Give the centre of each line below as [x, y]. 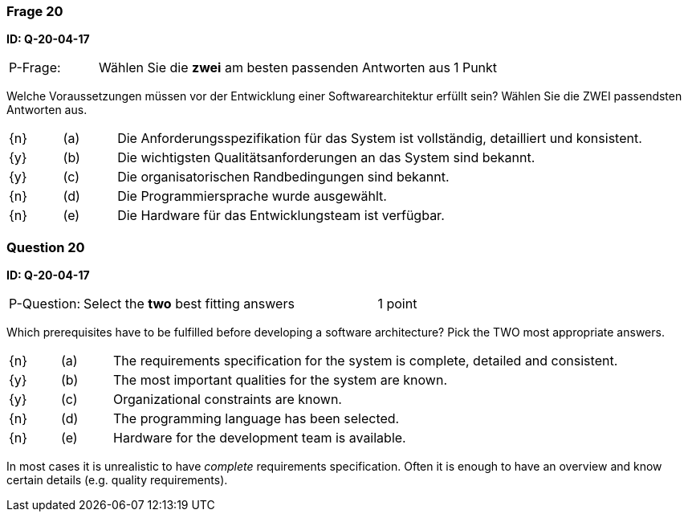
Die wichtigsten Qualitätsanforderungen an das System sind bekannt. [326, 158]
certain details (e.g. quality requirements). [117, 480]
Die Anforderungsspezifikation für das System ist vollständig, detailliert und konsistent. [380, 139]
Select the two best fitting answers [189, 304]
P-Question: [45, 304]
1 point [397, 304]
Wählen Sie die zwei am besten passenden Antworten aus [274, 68]
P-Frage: [35, 68]
